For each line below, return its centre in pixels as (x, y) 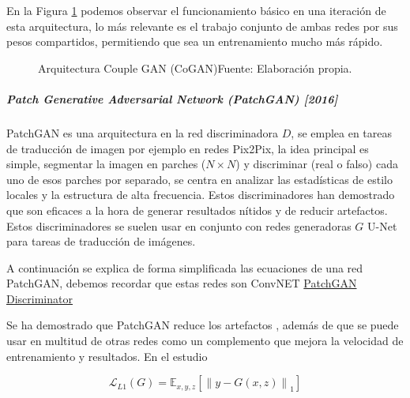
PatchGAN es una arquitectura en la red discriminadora (143, 132)
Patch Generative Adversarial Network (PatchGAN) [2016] (172, 98)
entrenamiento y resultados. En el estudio (107, 356)
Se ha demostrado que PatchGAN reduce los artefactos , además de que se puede (203, 325)
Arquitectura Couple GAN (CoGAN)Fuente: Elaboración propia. (195, 68)
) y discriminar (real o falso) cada (317, 164)
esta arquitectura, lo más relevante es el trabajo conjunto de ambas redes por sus (202, 26)
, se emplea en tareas (342, 132)
